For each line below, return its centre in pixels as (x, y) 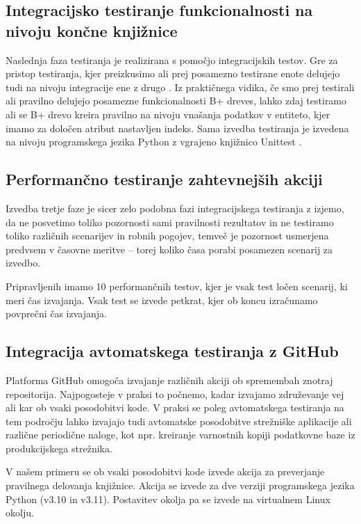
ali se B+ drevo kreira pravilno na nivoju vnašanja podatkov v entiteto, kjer (168, 114)
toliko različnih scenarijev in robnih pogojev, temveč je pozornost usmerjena (167, 236)
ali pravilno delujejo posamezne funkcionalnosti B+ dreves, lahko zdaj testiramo (176, 101)
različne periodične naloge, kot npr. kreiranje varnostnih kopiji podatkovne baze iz (180, 435)
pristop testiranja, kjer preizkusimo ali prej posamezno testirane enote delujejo (173, 73)
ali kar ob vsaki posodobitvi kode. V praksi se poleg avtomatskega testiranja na (175, 407)
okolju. (20, 513)
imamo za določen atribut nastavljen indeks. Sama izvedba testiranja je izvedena (177, 128)
